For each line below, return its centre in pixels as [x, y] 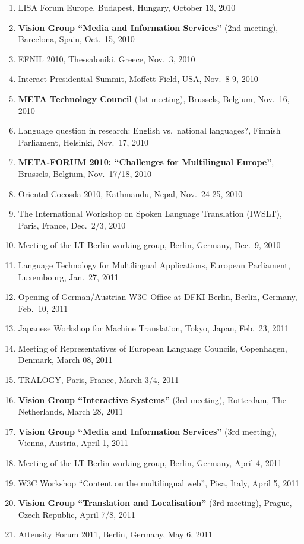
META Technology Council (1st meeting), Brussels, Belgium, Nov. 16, [154, 98]
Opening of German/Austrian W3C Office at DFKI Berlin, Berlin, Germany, [158, 297]
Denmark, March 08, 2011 [65, 360]
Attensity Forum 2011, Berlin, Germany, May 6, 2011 [115, 534]
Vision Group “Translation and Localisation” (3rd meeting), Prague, [155, 503]
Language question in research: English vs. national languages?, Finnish [149, 130]
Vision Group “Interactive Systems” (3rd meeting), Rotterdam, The [152, 399]
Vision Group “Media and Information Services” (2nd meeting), [148, 27]
